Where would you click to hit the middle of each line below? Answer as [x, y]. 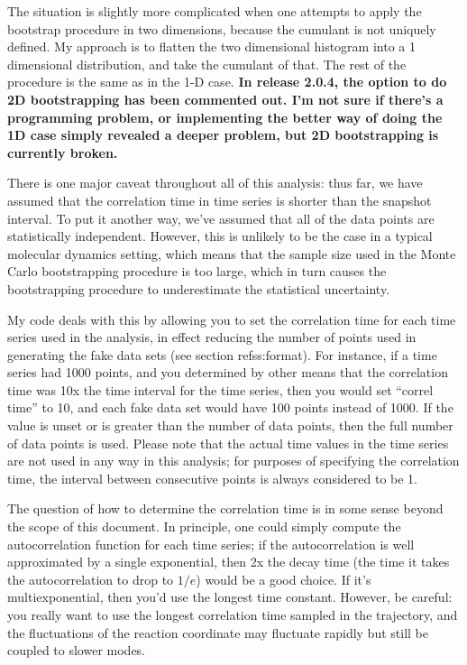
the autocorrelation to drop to [91, 579]
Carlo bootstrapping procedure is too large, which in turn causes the [197, 271]
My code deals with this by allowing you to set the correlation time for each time [232, 319]
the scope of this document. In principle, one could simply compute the [204, 526]
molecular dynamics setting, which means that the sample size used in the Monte [232, 253]
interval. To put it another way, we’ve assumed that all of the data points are [221, 218]
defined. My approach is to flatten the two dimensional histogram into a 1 [211, 46]
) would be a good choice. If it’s [284, 579]
